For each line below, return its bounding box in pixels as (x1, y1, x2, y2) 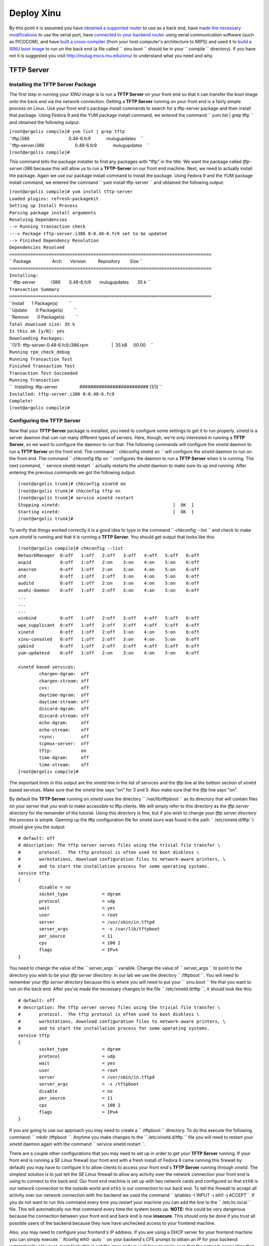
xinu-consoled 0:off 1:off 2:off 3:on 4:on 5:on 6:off (18, 636, 199, 642)
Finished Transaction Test (9, 363, 75, 369)
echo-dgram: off (39, 720, 89, 726)
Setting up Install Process (9, 203, 78, 209)
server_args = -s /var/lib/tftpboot (39, 926, 160, 932)
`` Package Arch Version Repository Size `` (9, 258, 143, 264)
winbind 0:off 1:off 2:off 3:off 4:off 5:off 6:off (18, 616, 199, 621)
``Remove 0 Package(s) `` (9, 314, 79, 320)
